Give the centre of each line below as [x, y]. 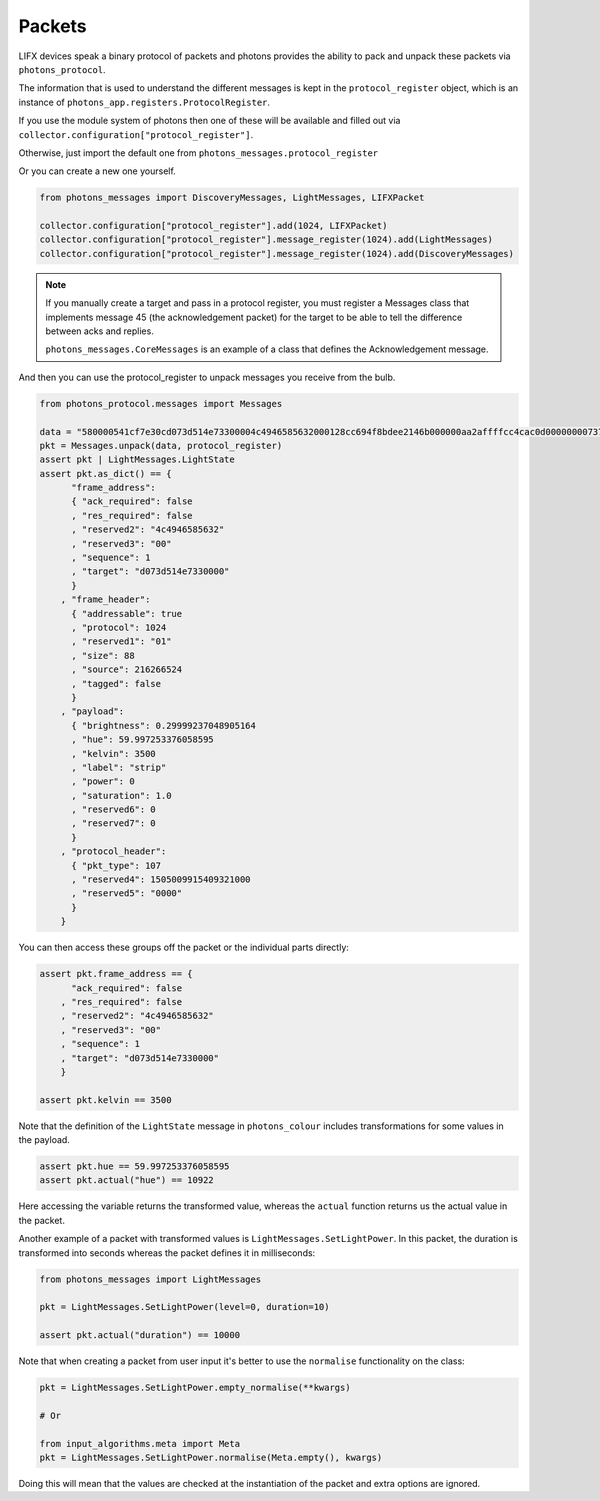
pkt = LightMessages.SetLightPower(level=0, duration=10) [184, 1307]
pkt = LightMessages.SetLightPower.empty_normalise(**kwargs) [195, 1388]
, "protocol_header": [113, 851]
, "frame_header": [105, 599]
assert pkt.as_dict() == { [105, 473]
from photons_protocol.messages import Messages [161, 403]
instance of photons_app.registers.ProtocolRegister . [144, 102]
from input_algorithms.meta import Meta [139, 1443]
